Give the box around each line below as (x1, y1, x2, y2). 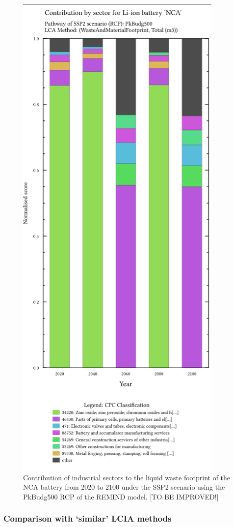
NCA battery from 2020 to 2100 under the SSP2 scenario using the (23, 482, 225, 492)
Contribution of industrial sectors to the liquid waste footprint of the (23, 472, 231, 482)
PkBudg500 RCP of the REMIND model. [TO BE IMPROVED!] (23, 491, 219, 501)
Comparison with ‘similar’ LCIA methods (3, 512, 172, 525)
